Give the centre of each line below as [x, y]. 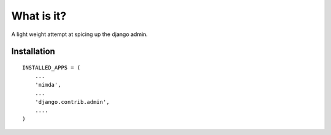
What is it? [39, 16]
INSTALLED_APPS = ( [51, 67]
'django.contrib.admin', [72, 102]
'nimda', [48, 85]
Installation [33, 52]
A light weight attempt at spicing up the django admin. [80, 34]
